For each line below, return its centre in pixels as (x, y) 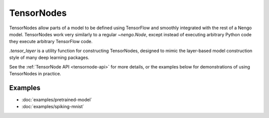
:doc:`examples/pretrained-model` (57, 100)
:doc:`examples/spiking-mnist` (53, 107)
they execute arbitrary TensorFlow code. (51, 42)
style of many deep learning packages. (49, 58)
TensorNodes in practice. (35, 73)
